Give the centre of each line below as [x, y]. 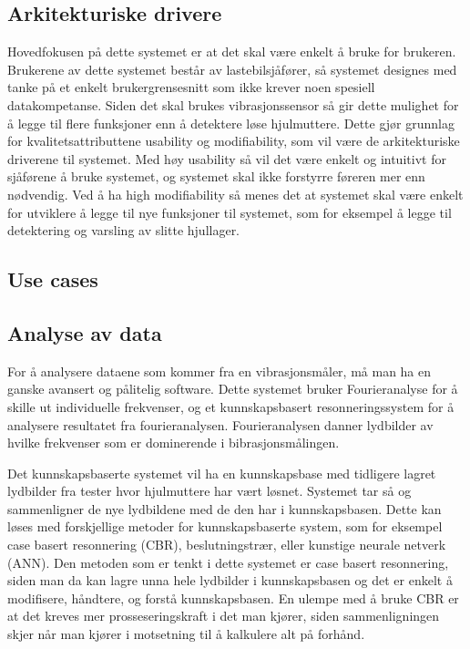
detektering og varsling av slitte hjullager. [124, 230]
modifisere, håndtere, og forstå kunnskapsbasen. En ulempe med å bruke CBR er [233, 597]
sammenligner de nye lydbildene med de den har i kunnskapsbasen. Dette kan [225, 508]
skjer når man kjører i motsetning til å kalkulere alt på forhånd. [186, 634]
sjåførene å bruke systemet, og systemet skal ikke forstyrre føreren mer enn [216, 176]
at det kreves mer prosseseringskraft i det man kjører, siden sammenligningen [224, 616]
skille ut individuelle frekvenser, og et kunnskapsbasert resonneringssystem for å [231, 406]
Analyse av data [85, 332]
